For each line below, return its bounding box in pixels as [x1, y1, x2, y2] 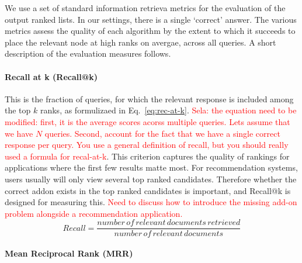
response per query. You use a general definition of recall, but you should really [5, 139, 289, 151]
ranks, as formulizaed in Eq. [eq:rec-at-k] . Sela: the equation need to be [40, 104, 297, 116]
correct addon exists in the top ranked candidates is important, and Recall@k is [5, 184, 291, 196]
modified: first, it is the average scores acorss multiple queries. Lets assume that [5, 115, 290, 127]
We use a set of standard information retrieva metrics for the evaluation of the [5, 2, 286, 13]
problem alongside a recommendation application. [5, 207, 183, 219]
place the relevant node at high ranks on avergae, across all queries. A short [5, 36, 276, 48]
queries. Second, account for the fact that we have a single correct [44, 127, 280, 139]
